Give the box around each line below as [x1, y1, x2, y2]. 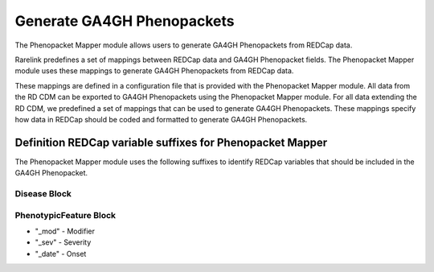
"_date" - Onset [35, 249, 87, 258]
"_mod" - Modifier [35, 226, 96, 236]
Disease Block [14, 188, 72, 199]
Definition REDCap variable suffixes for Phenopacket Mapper [14, 135, 328, 149]
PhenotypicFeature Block [14, 209, 117, 220]
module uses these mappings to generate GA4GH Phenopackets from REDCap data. [14, 66, 294, 76]
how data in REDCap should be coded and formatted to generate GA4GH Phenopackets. [14, 114, 308, 124]
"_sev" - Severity [35, 237, 92, 247]
